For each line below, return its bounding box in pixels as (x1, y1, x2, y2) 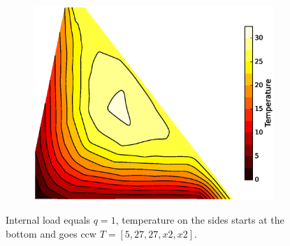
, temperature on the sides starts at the (115, 213, 284, 227)
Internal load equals (6, 213, 91, 227)
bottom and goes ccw (6, 226, 96, 240)
